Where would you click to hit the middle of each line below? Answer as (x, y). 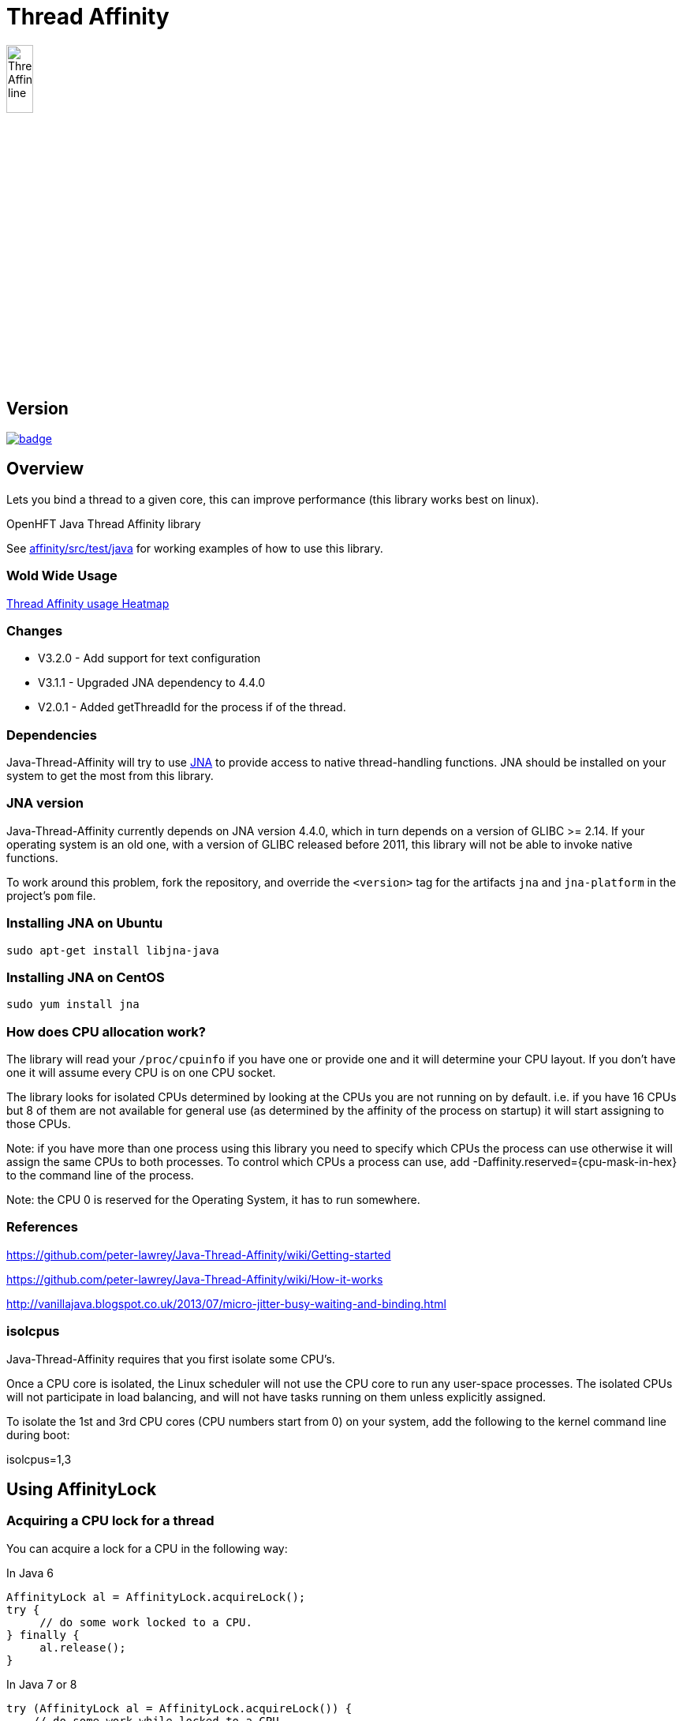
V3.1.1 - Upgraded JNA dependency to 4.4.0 (152, 683)
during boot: (38, 1434)
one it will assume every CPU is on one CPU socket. (141, 1073)
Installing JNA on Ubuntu (85, 923)
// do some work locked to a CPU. (146, 1622)
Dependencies (52, 735)
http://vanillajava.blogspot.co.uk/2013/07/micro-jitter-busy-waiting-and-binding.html (226, 1303)
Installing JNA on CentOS (86, 977)
